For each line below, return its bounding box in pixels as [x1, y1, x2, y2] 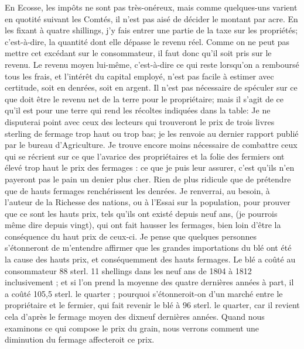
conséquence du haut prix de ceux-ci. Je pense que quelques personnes [5, 230, 257, 242]
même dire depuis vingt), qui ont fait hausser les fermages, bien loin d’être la [5, 219, 281, 231]
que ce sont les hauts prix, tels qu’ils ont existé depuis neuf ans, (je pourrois [5, 207, 278, 219]
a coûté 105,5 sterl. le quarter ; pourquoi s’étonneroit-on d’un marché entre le [5, 287, 283, 299]
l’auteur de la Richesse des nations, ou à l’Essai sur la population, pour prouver [5, 196, 291, 208]
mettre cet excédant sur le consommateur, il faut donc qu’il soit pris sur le [5, 47, 272, 59]
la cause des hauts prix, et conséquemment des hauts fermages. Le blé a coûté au [5, 253, 296, 265]
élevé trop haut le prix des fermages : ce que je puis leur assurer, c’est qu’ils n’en [5, 161, 295, 174]
